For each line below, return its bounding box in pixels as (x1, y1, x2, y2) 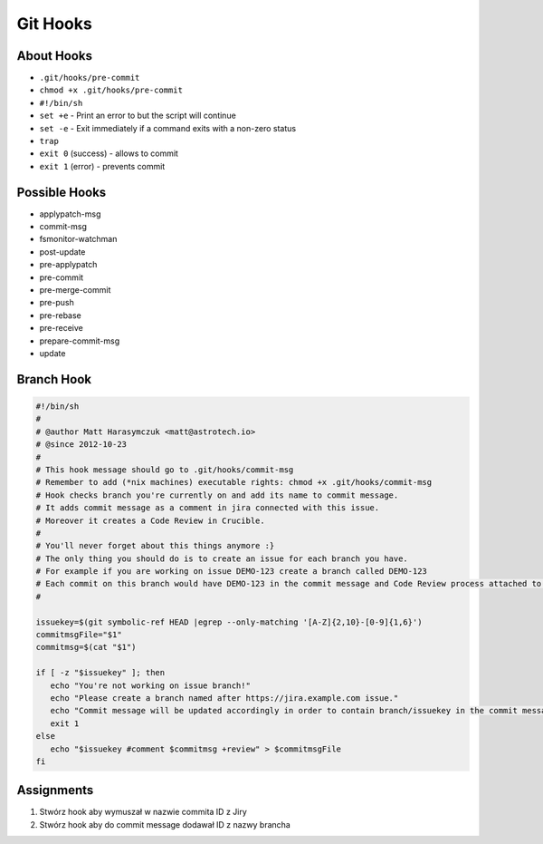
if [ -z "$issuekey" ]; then (35, 667, 166, 678)
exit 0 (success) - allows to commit (39, 148, 178, 159)
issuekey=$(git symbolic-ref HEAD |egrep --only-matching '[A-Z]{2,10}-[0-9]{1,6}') (35, 616, 423, 627)
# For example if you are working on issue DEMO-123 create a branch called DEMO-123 (35, 567, 427, 577)
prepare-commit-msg (39, 335, 120, 346)
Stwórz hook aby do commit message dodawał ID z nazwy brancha (39, 819, 291, 829)
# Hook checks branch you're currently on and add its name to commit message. (35, 490, 399, 500)
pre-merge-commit (39, 285, 111, 296)
